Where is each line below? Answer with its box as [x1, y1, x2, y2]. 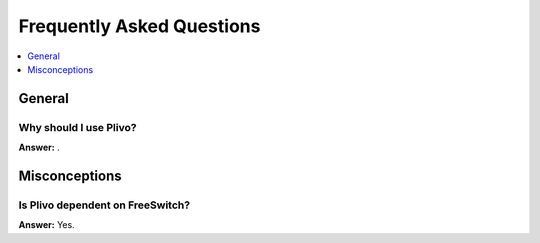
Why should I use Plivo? [18, 120, 137, 134]
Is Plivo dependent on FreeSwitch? [18, 198, 190, 212]
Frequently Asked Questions [18, 15, 261, 37]
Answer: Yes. [18, 219, 75, 231]
